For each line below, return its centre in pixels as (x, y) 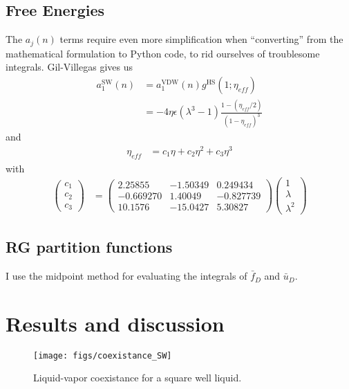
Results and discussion (115, 323)
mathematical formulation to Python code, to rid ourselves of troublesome (163, 53)
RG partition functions (89, 247)
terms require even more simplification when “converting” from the (201, 39)
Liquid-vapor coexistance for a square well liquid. (138, 378)
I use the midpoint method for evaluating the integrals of (126, 276)
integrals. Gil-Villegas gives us (69, 67)
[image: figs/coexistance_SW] (103, 355)
